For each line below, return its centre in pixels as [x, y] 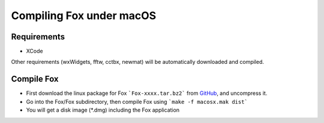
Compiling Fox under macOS [84, 16]
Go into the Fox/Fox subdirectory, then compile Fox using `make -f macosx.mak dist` [137, 102]
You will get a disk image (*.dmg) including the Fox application [103, 110]
